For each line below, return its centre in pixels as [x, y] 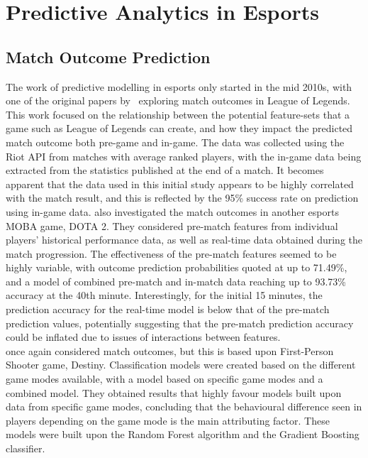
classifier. [26, 448]
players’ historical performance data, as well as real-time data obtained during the [184, 240]
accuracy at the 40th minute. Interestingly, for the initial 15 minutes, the [164, 295]
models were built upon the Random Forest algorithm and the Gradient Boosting [183, 434]
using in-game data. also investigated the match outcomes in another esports [172, 211]
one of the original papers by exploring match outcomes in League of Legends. [178, 100]
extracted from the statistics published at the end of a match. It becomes [165, 170]
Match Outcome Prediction [108, 56]
